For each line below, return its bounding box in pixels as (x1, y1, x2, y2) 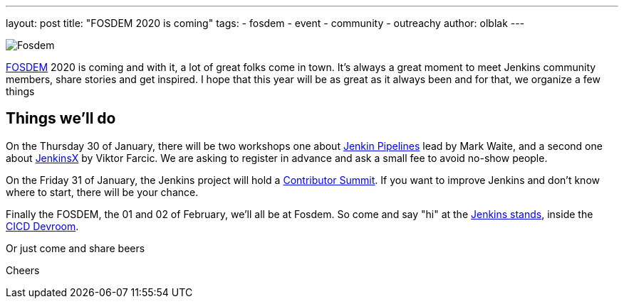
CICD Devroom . (6, 219, 79, 232)
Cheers (6, 264, 40, 276)
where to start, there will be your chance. (6, 185, 199, 198)
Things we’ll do (6, 109, 116, 128)
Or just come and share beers (6, 241, 145, 254)
